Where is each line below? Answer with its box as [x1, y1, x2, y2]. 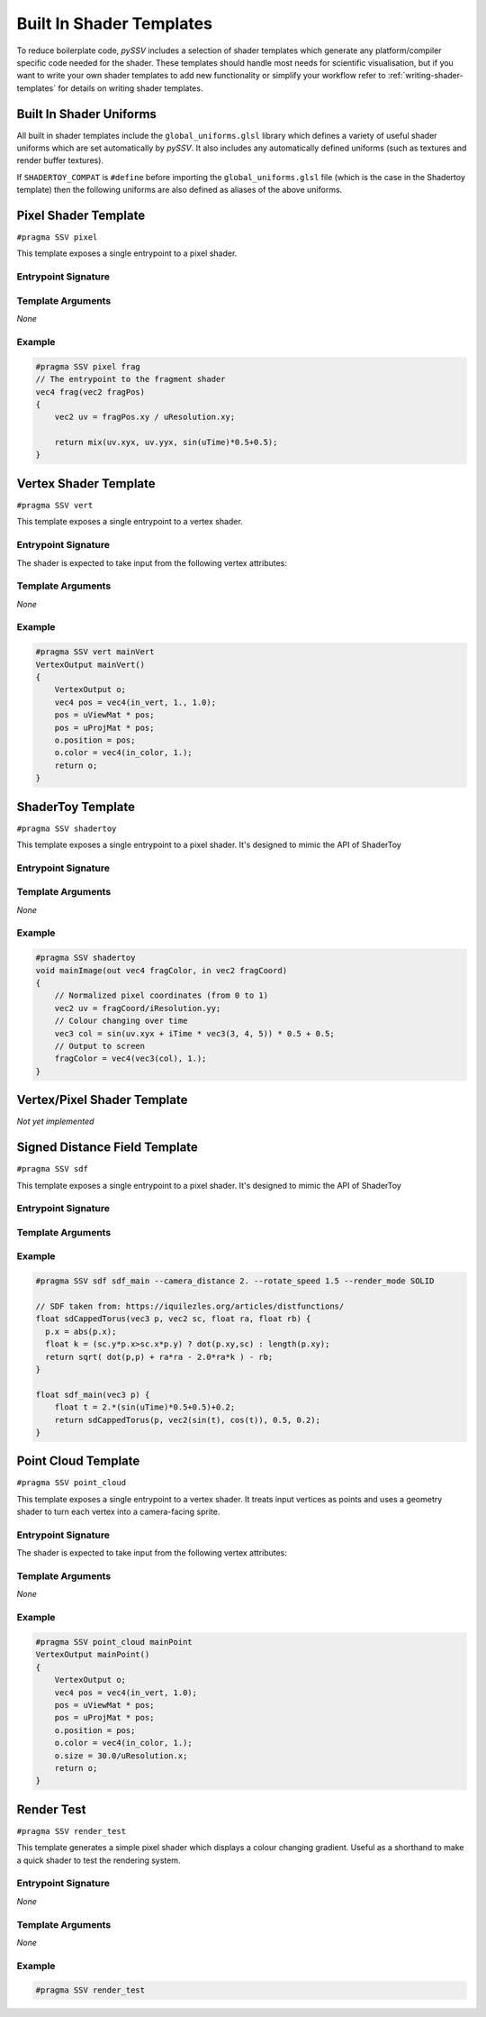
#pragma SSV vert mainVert [35, 647, 155, 657]
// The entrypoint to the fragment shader [35, 374, 226, 385]
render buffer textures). [16, 155, 103, 166]
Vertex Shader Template [16, 476, 157, 491]
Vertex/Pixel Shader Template [16, 1092, 188, 1108]
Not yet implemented [16, 1116, 94, 1127]
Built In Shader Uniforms [16, 106, 157, 122]
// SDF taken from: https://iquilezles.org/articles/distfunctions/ [35, 1301, 345, 1311]
